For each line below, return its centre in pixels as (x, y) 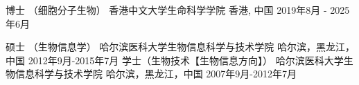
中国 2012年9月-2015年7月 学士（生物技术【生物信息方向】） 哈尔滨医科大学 (175, 60)
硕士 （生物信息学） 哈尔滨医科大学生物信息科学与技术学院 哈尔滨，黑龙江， (181, 47)
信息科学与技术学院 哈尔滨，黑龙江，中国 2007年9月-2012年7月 (156, 74)
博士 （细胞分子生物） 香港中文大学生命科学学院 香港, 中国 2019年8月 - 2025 (178, 10)
